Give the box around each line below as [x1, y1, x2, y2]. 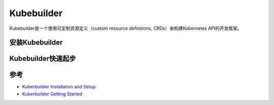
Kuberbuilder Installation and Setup [22, 84, 96, 90]
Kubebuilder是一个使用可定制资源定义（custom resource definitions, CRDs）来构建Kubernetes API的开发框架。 [9, 25, 242, 31]
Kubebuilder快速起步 [9, 55, 76, 63]
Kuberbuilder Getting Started [22, 91, 83, 97]
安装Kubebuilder [9, 38, 63, 47]
